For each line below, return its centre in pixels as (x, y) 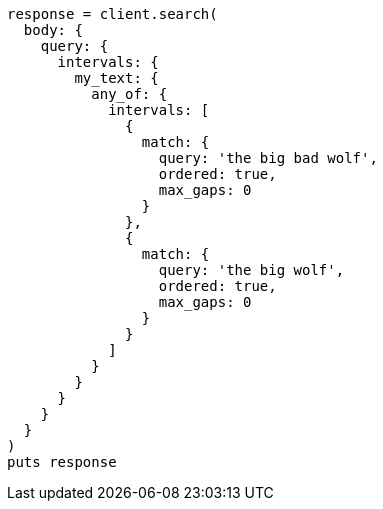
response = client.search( (112, 14)
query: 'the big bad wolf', (268, 158)
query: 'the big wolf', (251, 270)
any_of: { (129, 94)
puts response (62, 462)
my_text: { (116, 78)
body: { (53, 30)
